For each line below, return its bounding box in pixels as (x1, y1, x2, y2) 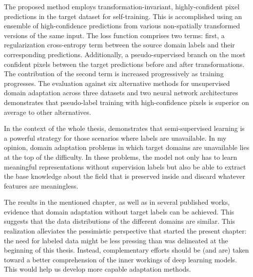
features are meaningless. (4, 180, 78, 191)
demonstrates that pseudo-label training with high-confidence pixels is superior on (4, 97, 249, 107)
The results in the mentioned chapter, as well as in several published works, (4, 197, 230, 207)
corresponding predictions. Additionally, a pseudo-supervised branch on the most (4, 49, 246, 59)
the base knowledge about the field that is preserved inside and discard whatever (4, 171, 245, 181)
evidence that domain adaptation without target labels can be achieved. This (4, 206, 234, 216)
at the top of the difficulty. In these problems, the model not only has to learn (4, 151, 237, 162)
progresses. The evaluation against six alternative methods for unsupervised (4, 78, 230, 88)
